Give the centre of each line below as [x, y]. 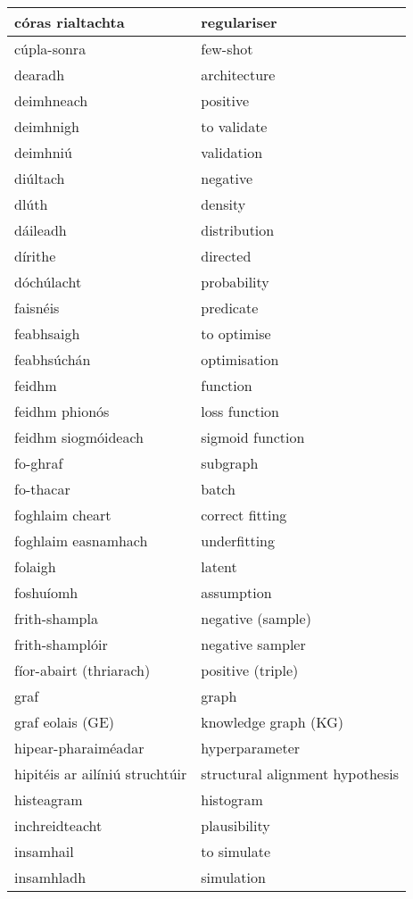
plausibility [235, 825]
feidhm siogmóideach [79, 437]
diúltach [40, 178]
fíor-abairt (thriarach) [83, 670]
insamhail [44, 851]
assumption [236, 592]
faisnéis [37, 308]
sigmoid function [253, 437]
